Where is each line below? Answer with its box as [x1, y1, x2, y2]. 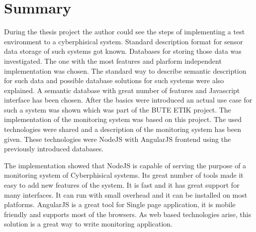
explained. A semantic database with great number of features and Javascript [4, 85, 240, 95]
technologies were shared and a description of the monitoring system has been [4, 124, 241, 134]
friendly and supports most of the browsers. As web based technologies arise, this [4, 209, 252, 219]
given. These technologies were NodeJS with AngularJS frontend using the [4, 133, 231, 144]
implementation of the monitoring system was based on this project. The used [4, 114, 242, 124]
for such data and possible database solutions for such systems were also [4, 75, 224, 86]
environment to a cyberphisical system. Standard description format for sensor [4, 36, 243, 46]
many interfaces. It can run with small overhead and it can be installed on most [4, 189, 248, 200]
